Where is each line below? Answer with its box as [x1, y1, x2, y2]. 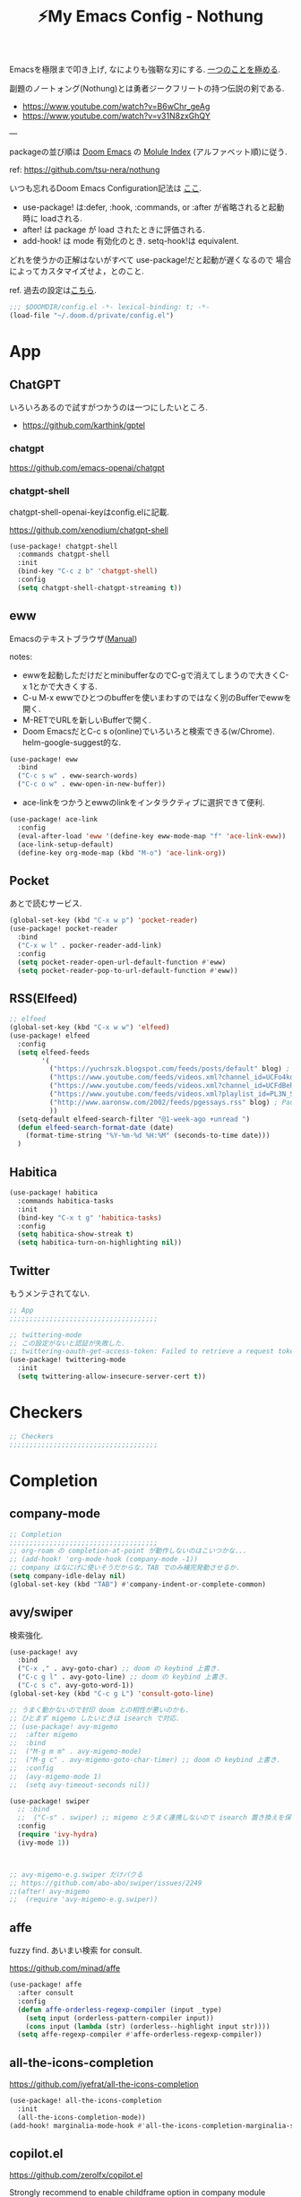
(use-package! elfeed [9, 1031, 90, 1040]
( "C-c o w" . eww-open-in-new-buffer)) [17, 780, 167, 789]
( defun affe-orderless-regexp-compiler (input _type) [17, 2005, 222, 2014]
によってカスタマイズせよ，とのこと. [9, 265, 145, 277]
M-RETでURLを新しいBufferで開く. [21, 714, 151, 725]
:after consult [17, 1989, 74, 1998]
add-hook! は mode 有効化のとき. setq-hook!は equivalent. [21, 236, 239, 247]
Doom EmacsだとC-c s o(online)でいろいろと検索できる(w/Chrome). [21, 725, 275, 736]
